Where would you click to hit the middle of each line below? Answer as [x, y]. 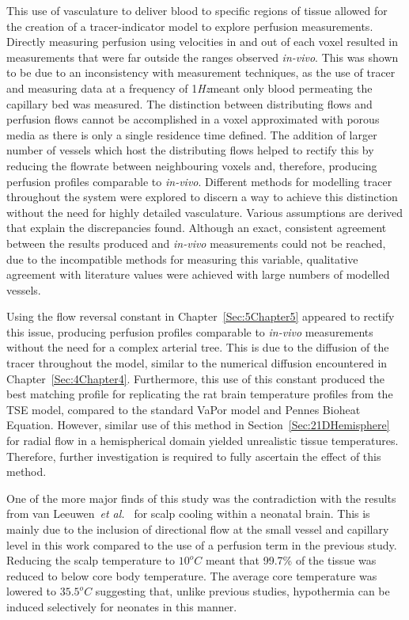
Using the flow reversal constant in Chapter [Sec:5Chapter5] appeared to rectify [201, 316]
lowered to [32, 591]
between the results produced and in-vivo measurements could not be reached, [196, 243]
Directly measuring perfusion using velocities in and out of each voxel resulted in [203, 42]
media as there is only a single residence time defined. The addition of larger [192, 134]
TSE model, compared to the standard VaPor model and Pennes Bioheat [184, 409]
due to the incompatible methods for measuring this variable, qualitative [182, 259]
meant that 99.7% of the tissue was [291, 560]
